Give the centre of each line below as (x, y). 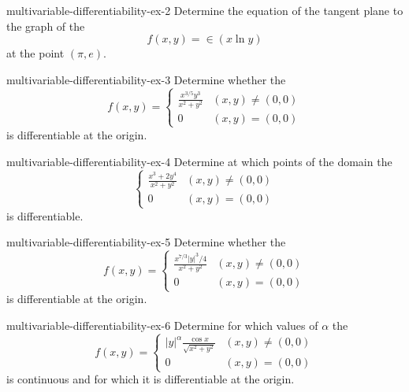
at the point (35, 53)
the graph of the (46, 26)
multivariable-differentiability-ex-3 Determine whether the (146, 79)
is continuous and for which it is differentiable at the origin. (151, 379)
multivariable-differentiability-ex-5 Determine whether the (146, 242)
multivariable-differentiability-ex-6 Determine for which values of (162, 325)
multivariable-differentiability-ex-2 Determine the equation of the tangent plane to (205, 10)
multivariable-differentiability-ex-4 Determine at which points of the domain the (199, 161)
